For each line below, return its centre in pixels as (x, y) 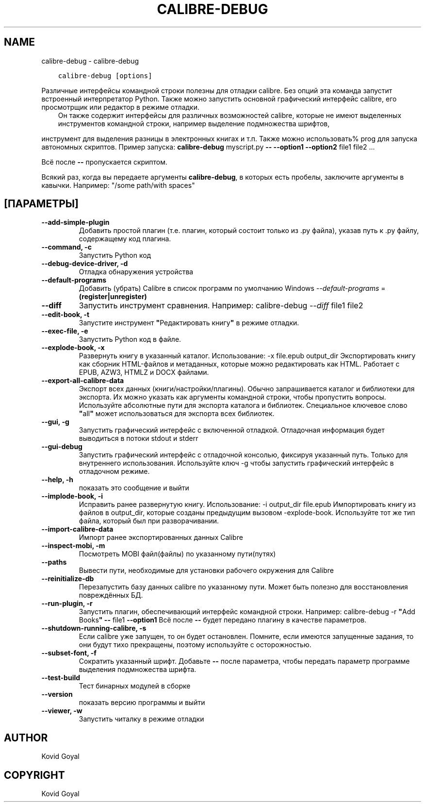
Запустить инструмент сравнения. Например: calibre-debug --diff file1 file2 (221, 306)
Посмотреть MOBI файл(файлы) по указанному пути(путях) (177, 554)
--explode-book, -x (73, 348)
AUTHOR (26, 738)
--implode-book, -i (72, 496)
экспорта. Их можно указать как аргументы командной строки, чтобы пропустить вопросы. (232, 397)
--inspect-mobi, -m (73, 546)
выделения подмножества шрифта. (138, 670)
